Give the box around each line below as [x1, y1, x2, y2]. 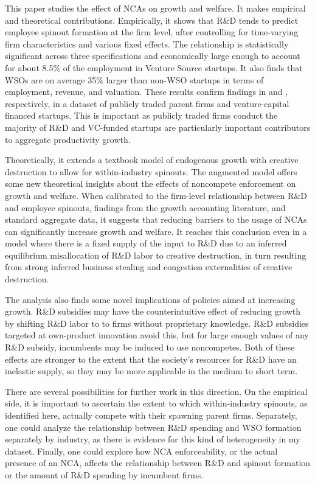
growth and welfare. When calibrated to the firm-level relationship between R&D [5, 189, 307, 201]
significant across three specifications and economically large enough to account [5, 49, 300, 62]
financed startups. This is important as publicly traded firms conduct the [5, 109, 278, 122]
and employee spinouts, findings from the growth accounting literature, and [5, 201, 286, 214]
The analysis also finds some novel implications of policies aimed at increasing [5, 293, 296, 305]
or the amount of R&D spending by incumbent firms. [5, 468, 204, 481]
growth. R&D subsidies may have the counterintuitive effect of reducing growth [5, 305, 301, 318]
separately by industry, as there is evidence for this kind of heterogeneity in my [5, 433, 300, 445]
